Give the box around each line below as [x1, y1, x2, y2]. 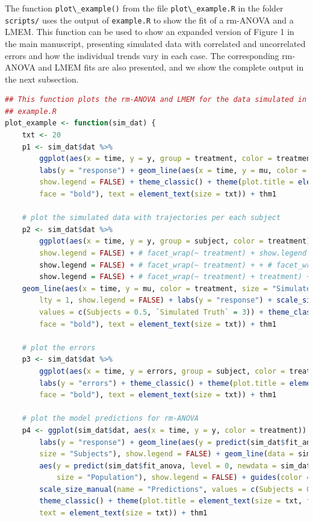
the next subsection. [5, 72, 79, 85]
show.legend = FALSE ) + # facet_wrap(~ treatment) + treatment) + [39, 272, 311, 281]
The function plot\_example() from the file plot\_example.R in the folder [5, 2, 284, 14]
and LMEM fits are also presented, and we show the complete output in [38, 61, 304, 74]
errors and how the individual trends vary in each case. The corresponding [5, 49, 279, 61]
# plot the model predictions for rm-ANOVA [22, 414, 199, 423]
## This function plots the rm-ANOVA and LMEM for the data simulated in [5, 95, 307, 104]
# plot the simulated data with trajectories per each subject [22, 213, 281, 222]
